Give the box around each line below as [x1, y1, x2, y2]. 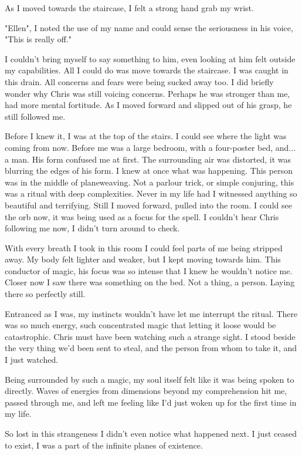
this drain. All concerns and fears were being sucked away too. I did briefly [5, 75, 274, 87]
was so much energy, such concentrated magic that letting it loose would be [5, 319, 276, 331]
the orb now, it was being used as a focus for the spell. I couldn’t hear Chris [5, 210, 279, 223]
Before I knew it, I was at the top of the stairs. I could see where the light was [5, 130, 287, 142]
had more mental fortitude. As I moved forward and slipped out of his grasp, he [5, 99, 292, 111]
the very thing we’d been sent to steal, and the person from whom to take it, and [5, 342, 297, 354]
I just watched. [5, 353, 59, 366]
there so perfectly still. [5, 288, 86, 300]
